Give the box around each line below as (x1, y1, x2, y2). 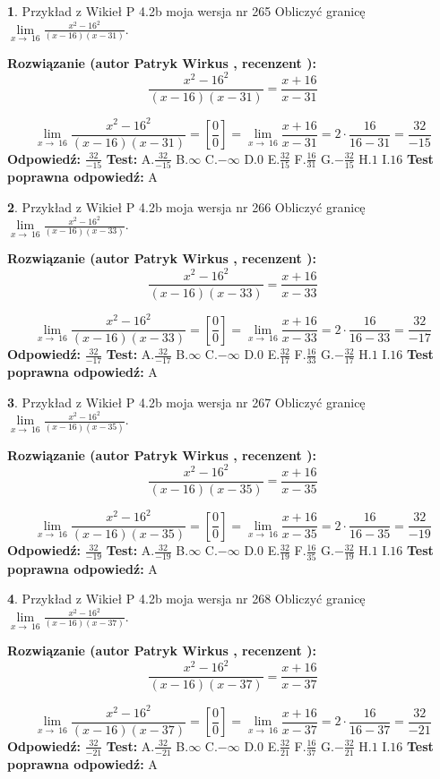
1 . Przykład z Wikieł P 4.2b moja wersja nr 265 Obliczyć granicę (7, 2, 366, 20)
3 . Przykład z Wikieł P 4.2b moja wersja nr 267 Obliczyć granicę (7, 392, 366, 411)
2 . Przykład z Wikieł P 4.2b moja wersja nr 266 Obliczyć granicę (7, 197, 366, 216)
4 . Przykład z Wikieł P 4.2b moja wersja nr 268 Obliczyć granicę (7, 589, 366, 608)
